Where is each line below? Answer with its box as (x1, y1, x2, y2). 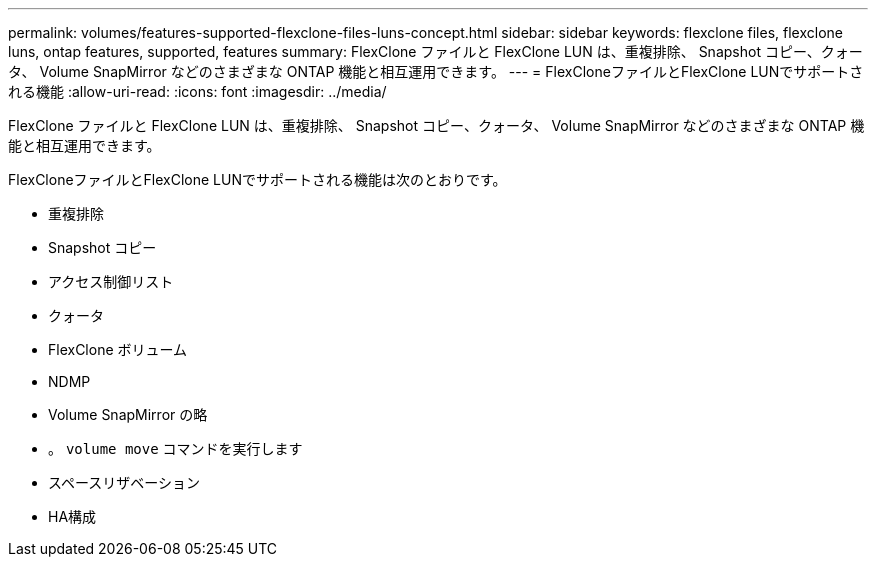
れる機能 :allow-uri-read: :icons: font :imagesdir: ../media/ (8, 83, 387, 100)
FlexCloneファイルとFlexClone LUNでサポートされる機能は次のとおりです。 (8, 171, 507, 188)
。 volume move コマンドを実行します (48, 440, 303, 457)
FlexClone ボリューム (48, 341, 188, 358)
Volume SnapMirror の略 (48, 406, 208, 423)
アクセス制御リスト (48, 273, 174, 290)
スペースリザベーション (48, 474, 201, 491)
